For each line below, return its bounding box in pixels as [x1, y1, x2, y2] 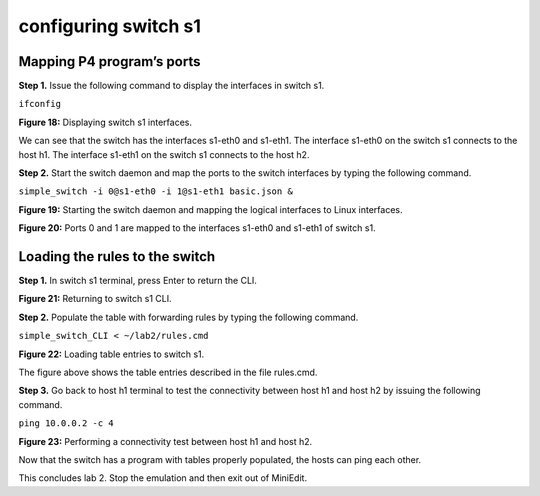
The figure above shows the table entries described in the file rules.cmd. [18, 366, 318, 379]
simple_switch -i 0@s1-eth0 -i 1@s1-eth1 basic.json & [18, 186, 294, 197]
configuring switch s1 [18, 15, 202, 37]
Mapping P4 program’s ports [18, 53, 201, 70]
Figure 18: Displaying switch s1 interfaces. [18, 116, 192, 128]
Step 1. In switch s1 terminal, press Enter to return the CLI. [18, 275, 257, 287]
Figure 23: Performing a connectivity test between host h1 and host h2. [18, 435, 313, 447]
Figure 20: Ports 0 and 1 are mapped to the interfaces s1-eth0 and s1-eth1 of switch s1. [18, 222, 376, 234]
